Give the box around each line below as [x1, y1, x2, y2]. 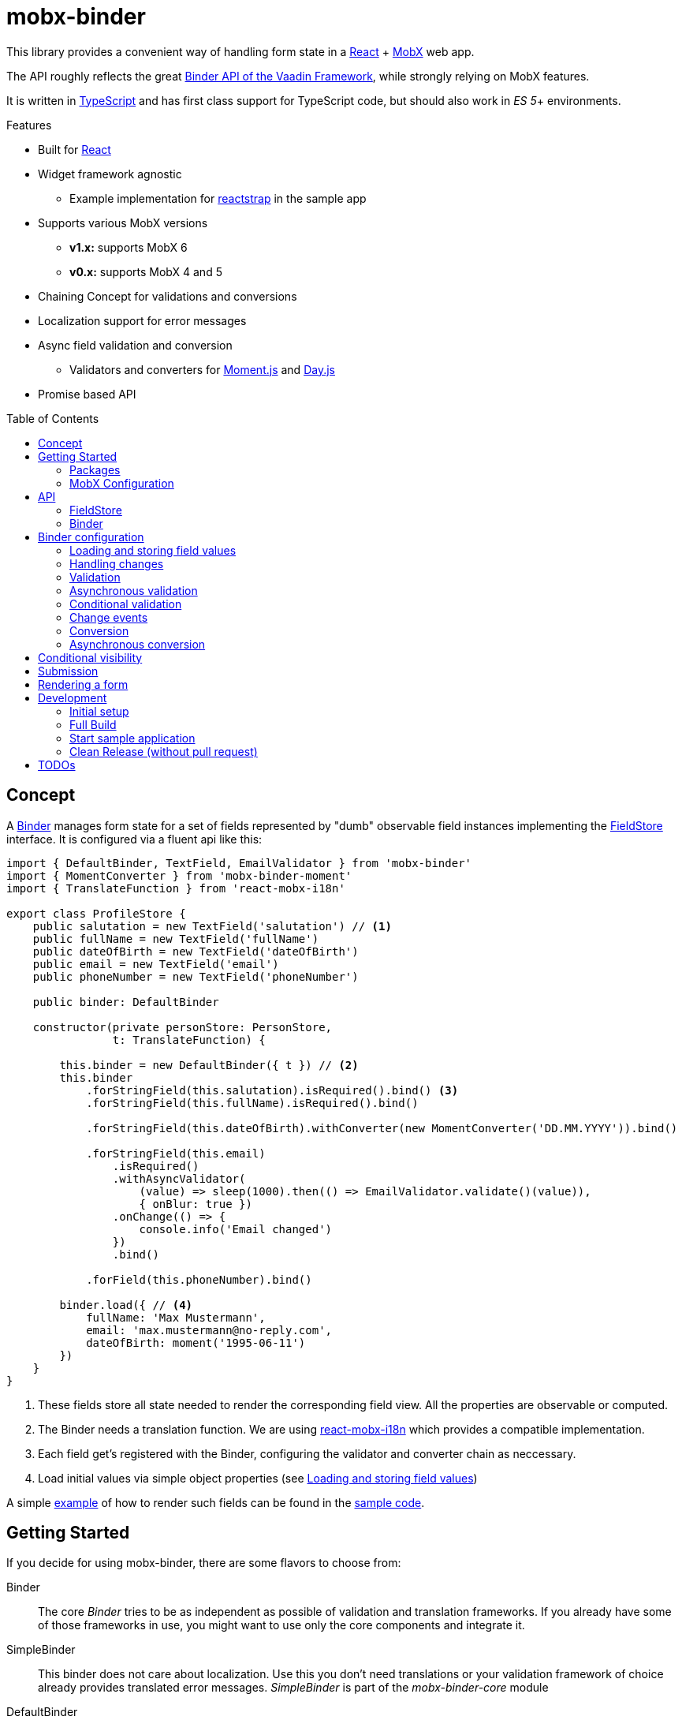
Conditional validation [69, 596, 182, 611]
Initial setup [69, 704, 129, 718]
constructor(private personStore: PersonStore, [32, 1020, 333, 1034]
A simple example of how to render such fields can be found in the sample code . [6, 1495, 425, 1509]
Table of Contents [6, 411, 99, 425]
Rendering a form [38, 677, 129, 691]
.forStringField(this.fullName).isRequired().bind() [86, 1096, 419, 1109]
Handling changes [69, 556, 164, 570]
